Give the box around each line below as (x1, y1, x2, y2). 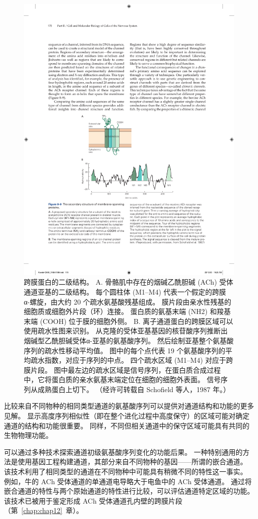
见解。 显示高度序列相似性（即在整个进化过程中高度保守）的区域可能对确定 (4, 411, 250, 421)
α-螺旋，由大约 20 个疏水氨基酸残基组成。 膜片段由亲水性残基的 (24, 296, 231, 307)
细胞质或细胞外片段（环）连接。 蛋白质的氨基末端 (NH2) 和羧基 (24, 306, 231, 316)
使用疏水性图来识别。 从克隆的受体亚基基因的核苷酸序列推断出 (24, 325, 228, 336)
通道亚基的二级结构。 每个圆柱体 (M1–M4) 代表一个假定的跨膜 (24, 286, 226, 297)
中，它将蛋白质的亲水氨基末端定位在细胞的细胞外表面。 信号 (24, 374, 221, 385)
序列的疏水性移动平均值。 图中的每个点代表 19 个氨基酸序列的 (24, 345, 225, 355)
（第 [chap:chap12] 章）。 (4, 505, 83, 516)
